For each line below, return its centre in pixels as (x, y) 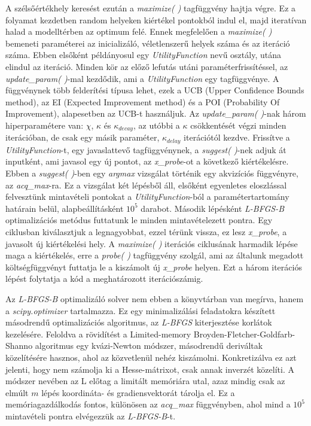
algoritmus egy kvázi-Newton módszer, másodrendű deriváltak (149, 346)
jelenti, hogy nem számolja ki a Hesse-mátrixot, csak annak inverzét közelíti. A (150, 369)
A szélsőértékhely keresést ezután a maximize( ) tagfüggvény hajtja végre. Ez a (151, 8)
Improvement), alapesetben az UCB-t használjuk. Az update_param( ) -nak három (156, 113)
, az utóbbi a (156, 125)
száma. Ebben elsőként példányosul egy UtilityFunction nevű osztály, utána (143, 55)
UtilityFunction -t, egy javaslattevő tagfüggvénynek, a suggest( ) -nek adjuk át (146, 149)
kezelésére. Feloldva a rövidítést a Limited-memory (98, 334)
